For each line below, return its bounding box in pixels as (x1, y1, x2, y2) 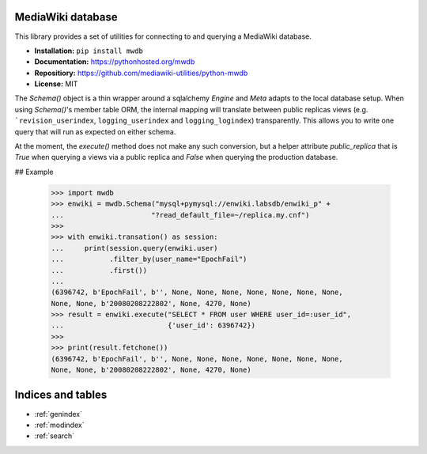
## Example (14, 167, 54, 176)
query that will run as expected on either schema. (14, 127, 176, 136)
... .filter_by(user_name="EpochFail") (51, 255, 248, 264)
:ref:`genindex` (34, 409, 83, 418)
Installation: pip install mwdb (34, 46, 144, 55)
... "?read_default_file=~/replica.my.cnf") (51, 210, 310, 219)
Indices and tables (14, 388, 108, 402)
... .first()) (51, 266, 148, 274)
